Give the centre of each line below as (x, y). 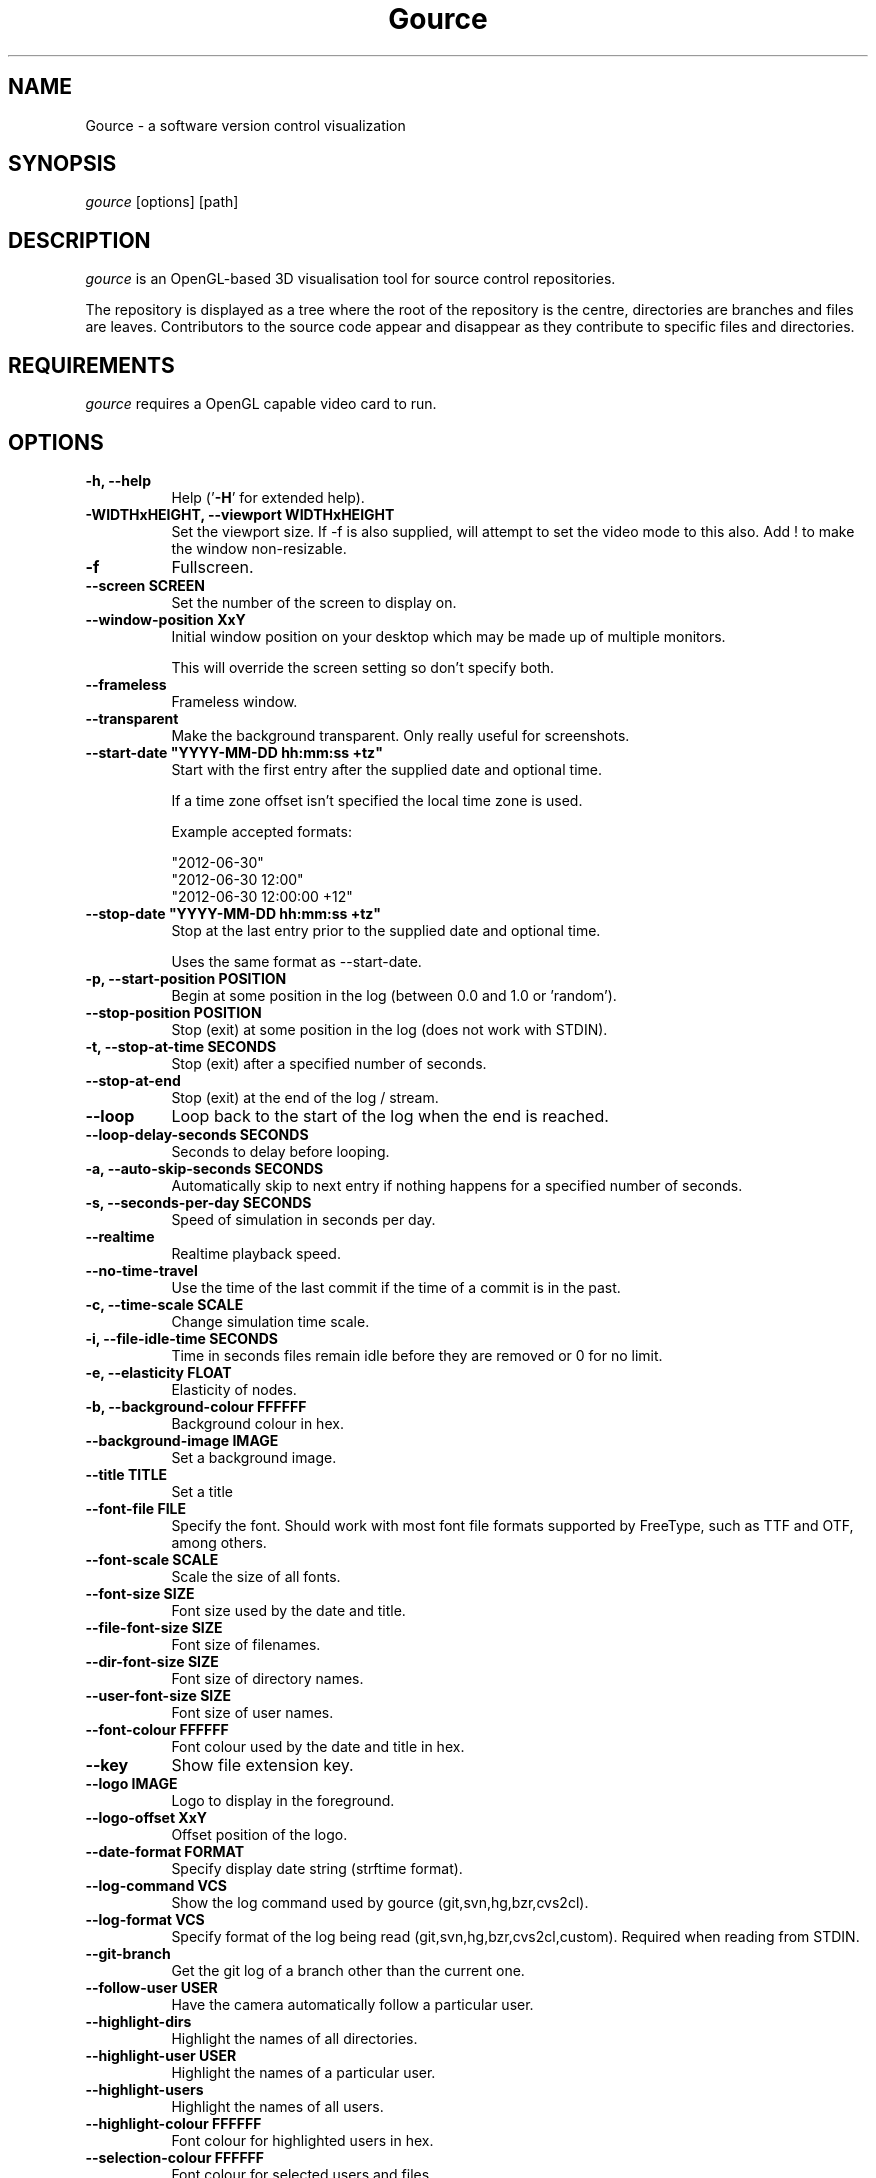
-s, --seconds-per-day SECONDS (198, 1202)
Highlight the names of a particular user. (303, 2072)
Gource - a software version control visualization (245, 125)
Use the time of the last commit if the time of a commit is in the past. (396, 1287)
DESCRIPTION (79, 240)
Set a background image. (254, 1457)
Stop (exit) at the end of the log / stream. (305, 1097)
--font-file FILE (136, 1508)
